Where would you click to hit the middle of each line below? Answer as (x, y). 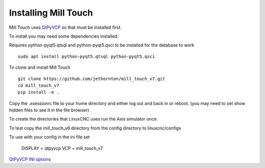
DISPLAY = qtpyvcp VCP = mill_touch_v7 (62, 148)
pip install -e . (39, 92)
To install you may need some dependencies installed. (64, 36)
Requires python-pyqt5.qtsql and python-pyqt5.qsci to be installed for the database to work (102, 45)
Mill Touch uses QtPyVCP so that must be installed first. (66, 27)
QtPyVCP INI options (30, 159)
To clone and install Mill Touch (40, 67)
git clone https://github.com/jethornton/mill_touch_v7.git (92, 79)
